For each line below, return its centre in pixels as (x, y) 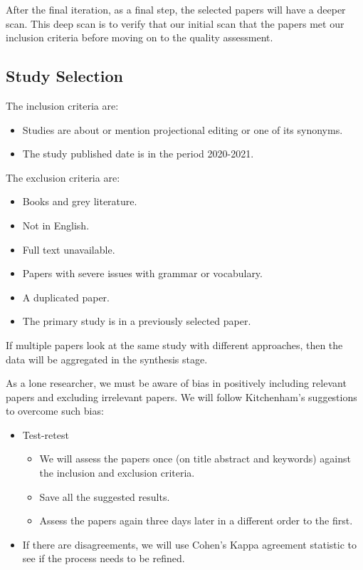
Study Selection (64, 76)
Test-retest (46, 434)
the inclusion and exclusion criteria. (117, 473)
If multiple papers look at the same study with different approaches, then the (174, 344)
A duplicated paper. (66, 297)
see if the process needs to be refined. (104, 558)
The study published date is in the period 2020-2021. (138, 154)
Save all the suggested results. (105, 496)
